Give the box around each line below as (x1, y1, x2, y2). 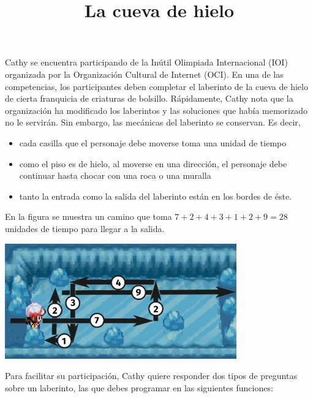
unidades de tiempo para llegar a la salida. (5, 222, 165, 235)
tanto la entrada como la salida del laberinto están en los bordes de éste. (19, 189, 292, 202)
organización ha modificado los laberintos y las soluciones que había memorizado (5, 103, 308, 116)
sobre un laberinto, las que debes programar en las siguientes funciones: (5, 381, 273, 394)
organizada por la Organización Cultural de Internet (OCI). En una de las (5, 67, 284, 80)
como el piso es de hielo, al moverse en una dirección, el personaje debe (19, 157, 287, 170)
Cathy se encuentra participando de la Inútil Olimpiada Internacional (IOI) (5, 56, 288, 69)
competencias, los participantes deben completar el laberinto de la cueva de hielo (5, 80, 308, 92)
